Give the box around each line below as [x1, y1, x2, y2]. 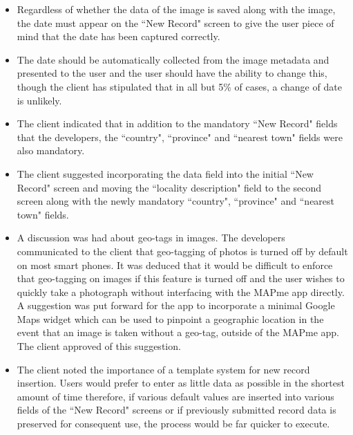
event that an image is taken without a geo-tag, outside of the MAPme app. [17, 325, 340, 340]
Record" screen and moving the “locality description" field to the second [17, 180, 322, 194]
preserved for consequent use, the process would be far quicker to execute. [17, 416, 330, 431]
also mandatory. [17, 143, 85, 158]
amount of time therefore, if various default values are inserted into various [17, 389, 334, 403]
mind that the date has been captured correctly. [17, 29, 220, 44]
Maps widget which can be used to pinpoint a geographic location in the [17, 311, 324, 326]
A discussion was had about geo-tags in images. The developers [17, 230, 285, 245]
